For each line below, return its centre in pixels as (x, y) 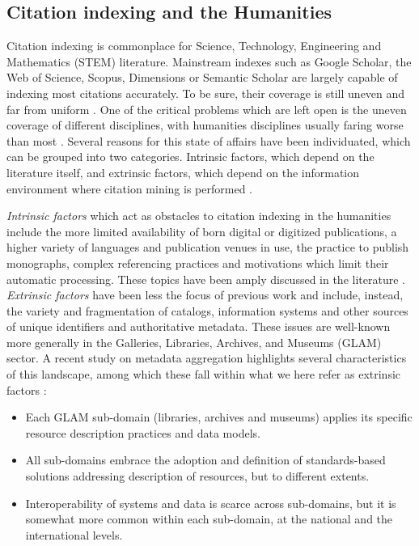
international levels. (74, 534)
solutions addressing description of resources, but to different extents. (197, 476)
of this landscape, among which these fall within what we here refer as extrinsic (204, 374)
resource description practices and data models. (143, 432)
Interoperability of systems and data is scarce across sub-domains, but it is (211, 503)
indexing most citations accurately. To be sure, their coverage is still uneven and (206, 93)
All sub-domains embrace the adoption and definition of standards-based (205, 460)
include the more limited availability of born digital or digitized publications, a (202, 231)
